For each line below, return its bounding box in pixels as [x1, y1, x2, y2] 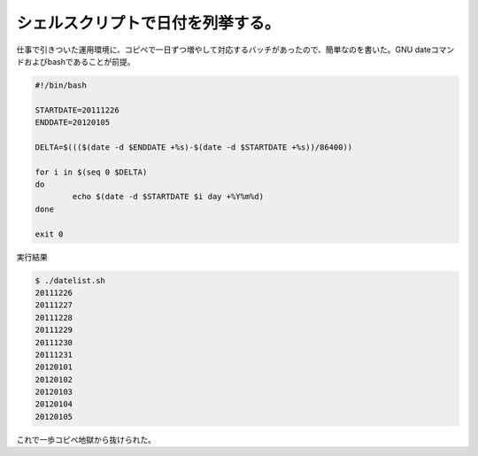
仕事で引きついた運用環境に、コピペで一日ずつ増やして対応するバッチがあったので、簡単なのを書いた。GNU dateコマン [16, 44, 455, 55]
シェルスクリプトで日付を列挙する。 [16, 13, 281, 33]
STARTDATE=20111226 [35, 104, 119, 115]
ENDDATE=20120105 [35, 118, 111, 128]
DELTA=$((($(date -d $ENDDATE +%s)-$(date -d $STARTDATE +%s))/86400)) [35, 142, 353, 152]
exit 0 [35, 228, 64, 239]
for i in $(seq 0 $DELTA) [35, 166, 148, 177]
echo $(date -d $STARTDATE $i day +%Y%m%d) [72, 191, 265, 202]
